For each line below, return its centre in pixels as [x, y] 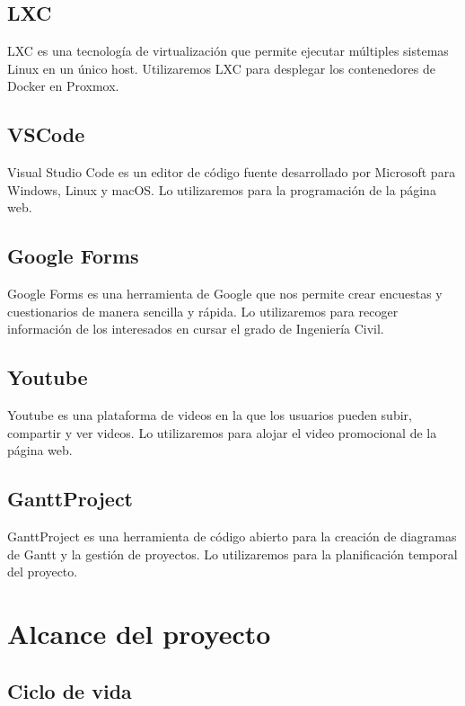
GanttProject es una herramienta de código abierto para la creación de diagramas [232, 536]
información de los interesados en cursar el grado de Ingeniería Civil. [196, 329]
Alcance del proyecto [139, 634]
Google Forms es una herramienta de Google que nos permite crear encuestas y [225, 294]
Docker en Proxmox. [63, 86]
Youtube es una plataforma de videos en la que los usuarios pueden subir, [210, 415]
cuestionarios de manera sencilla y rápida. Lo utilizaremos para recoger [203, 311]
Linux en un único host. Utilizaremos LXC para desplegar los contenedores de [221, 68]
